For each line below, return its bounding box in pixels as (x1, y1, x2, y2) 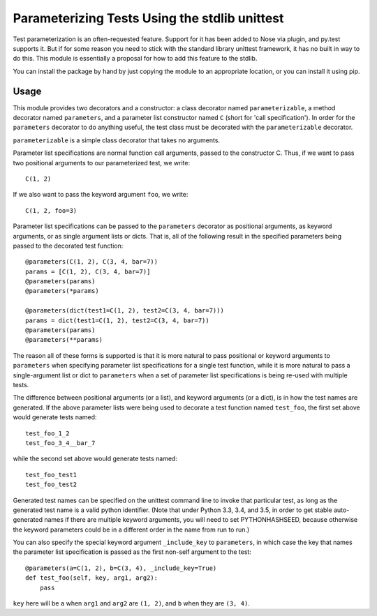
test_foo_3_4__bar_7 (25, 439, 96, 446)
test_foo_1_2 (25, 429, 70, 437)
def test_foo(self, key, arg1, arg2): (25, 574, 158, 582)
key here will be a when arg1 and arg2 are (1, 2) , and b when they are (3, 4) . (13, 599, 251, 608)
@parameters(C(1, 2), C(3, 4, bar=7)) (25, 258, 158, 266)
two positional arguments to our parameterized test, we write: (13, 158, 191, 167)
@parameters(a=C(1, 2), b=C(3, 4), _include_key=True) (25, 564, 217, 572)
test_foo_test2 (25, 481, 77, 488)
